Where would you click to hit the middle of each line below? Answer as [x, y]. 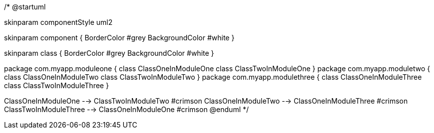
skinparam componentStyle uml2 [58, 22]
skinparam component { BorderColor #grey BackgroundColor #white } [119, 38]
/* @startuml [25, 7]
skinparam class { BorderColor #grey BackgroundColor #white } [109, 53]
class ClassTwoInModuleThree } [56, 85]
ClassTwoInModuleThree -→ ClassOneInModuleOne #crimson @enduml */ [127, 109]
